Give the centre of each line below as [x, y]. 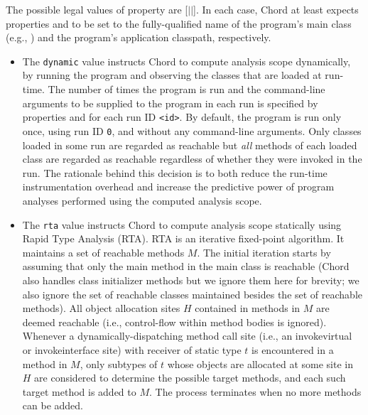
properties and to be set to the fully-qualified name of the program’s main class [179, 23]
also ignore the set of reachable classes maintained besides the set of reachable [193, 294]
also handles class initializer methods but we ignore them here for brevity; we [191, 280]
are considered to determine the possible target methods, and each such [190, 378]
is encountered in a [293, 349]
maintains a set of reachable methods [103, 252]
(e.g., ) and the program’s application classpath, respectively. [139, 37]
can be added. [53, 405]
